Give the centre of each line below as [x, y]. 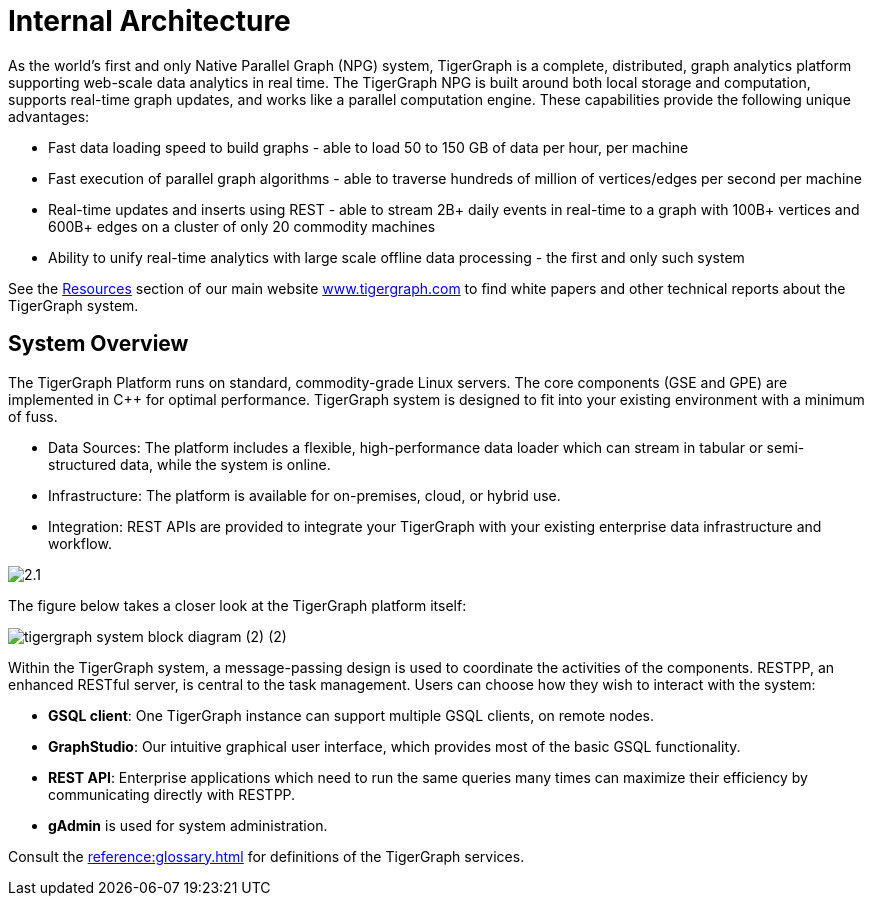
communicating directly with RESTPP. [172, 794]
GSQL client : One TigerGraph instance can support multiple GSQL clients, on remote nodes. [351, 715]
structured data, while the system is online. [189, 464]
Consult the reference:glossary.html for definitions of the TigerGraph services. [266, 856]
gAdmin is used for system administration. [188, 825]
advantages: [49, 116]
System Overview [98, 344]
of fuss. [33, 416]
